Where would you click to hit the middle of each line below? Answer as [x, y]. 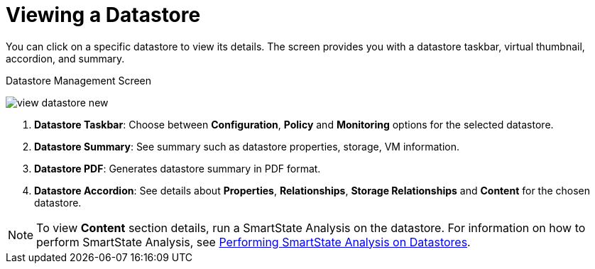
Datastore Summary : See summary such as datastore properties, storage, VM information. [247, 146]
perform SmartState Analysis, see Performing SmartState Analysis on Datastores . [253, 242]
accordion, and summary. [65, 58]
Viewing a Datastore [103, 15]
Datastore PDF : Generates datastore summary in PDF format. [178, 168]
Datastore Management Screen [79, 80]
